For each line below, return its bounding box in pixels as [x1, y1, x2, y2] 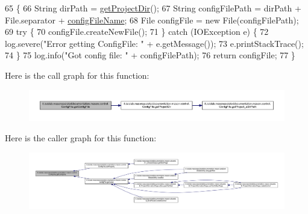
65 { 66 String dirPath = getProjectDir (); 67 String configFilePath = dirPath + [5, 2, 301, 14]
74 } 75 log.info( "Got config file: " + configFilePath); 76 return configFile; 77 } [5, 49, 295, 61]
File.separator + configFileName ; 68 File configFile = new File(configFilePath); [5, 13, 299, 26]
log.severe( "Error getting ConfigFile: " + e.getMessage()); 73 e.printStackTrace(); [5, 37, 304, 49]
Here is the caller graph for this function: [5, 131, 157, 144]
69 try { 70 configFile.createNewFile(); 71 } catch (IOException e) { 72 [5, 25, 269, 38]
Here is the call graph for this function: [5, 69, 149, 81]
